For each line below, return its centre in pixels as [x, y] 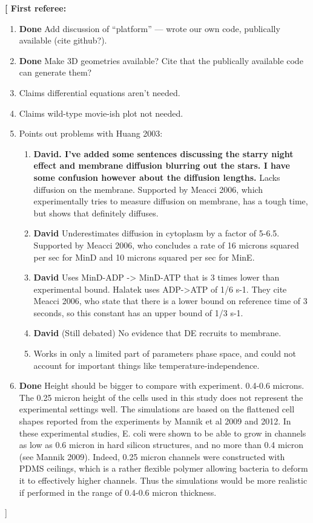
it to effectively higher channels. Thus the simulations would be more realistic [163, 480]
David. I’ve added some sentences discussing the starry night [163, 153]
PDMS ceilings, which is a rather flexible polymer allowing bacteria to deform [163, 468]
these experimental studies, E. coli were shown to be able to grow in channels [163, 433]
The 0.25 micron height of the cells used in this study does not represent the [161, 397]
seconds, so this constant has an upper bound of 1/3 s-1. [138, 312]
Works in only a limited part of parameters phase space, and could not [165, 353]
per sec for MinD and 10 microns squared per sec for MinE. [144, 257]
